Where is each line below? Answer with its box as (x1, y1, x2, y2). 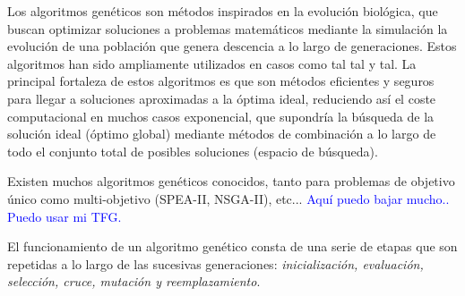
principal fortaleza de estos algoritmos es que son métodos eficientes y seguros (7, 72, 435, 90)
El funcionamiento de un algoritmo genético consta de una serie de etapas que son (7, 237, 458, 256)
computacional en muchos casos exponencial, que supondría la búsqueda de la (7, 106, 435, 125)
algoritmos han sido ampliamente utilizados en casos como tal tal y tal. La (7, 54, 417, 72)
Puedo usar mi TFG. (7, 207, 122, 225)
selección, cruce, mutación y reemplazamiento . (7, 272, 261, 291)
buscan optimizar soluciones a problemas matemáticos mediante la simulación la (7, 19, 448, 38)
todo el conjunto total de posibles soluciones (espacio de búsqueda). (7, 141, 378, 160)
